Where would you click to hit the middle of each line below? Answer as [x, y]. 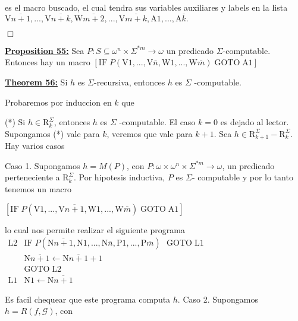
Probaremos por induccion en [58, 102]
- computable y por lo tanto [242, 177]
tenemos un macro [38, 189]
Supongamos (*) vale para [52, 133]
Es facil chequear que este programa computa [88, 299]
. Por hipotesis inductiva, [120, 177]
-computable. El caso [157, 122]
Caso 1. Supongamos [43, 165]
